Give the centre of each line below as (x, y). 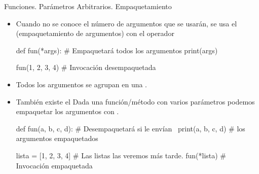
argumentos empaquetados (57, 138)
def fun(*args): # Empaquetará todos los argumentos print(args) (117, 50)
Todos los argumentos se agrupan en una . (82, 84)
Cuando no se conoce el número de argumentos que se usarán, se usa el (126, 23)
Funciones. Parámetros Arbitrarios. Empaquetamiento (88, 6)
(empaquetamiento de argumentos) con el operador (95, 33)
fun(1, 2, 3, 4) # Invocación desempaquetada (86, 67)
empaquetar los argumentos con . (67, 111)
